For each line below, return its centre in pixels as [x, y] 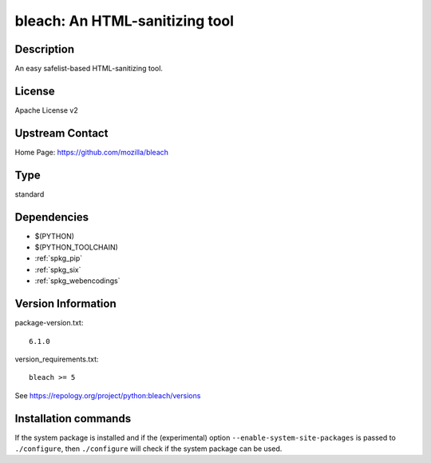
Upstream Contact [61, 133]
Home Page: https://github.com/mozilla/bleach [92, 152]
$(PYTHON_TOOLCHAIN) [77, 247]
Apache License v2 [47, 110]
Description [45, 49]
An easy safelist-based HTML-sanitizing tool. [89, 69]
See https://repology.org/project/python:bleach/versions [108, 395]
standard [30, 194]
